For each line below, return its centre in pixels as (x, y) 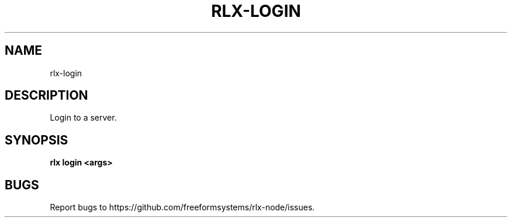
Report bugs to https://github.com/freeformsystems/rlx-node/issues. (182, 207)
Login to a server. (83, 118)
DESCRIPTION (46, 96)
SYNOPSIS (37, 140)
